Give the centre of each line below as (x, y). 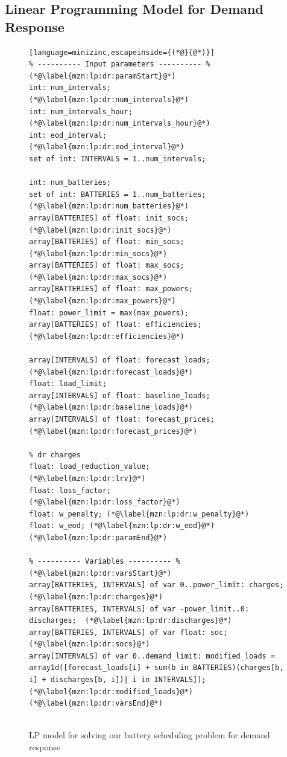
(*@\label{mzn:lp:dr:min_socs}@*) (98, 253)
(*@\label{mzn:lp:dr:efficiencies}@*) (107, 336)
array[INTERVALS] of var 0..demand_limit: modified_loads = (152, 656)
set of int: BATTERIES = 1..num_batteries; (118, 194)
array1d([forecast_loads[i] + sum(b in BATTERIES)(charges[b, (156, 668)
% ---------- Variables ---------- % (105, 562)
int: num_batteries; (70, 183)
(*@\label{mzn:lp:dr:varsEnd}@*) (96, 704)
